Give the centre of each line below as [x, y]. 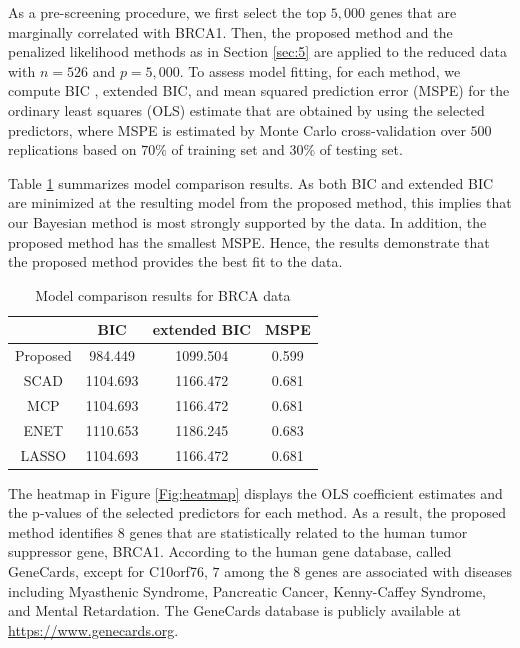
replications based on [72, 149]
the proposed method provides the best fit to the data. [175, 261]
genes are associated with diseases [408, 571]
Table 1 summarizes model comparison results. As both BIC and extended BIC [251, 182]
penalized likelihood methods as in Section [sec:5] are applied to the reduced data [257, 51]
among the [256, 571]
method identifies [61, 531]
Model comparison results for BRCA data [163, 294]
